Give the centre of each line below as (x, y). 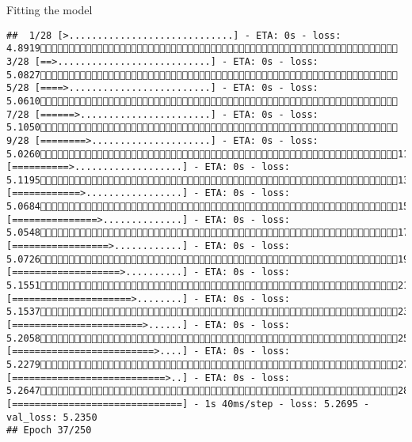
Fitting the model (50, 9)
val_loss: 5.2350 (52, 417)
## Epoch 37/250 (49, 431)
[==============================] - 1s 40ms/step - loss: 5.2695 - (188, 404)
